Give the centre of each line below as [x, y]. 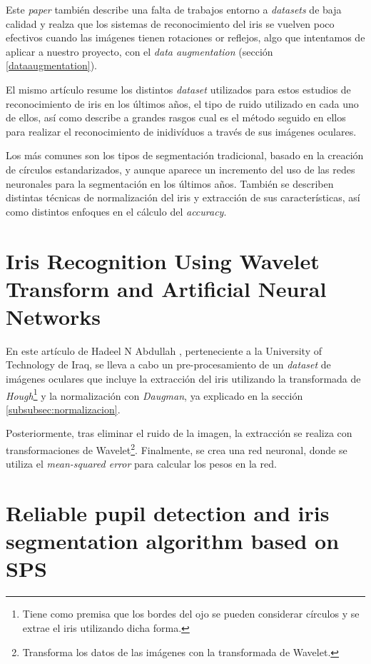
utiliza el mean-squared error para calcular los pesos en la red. [141, 464]
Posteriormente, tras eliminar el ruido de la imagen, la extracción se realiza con [179, 433]
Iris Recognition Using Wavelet [163, 260]
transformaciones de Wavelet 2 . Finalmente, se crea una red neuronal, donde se [177, 449]
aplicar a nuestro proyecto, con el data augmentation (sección [139, 51]
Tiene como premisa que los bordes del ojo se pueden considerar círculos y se [191, 614]
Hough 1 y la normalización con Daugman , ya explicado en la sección [154, 394]
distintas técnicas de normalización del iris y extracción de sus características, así [183, 197]
